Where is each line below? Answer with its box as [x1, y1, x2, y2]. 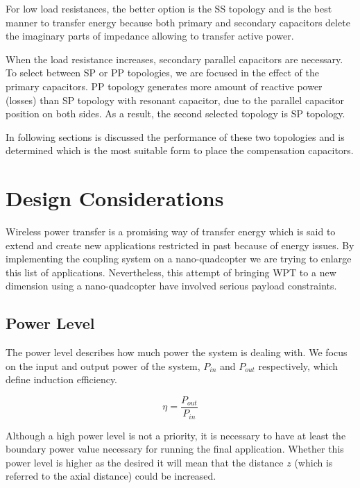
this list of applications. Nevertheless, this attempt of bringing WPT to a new [6, 264, 336, 279]
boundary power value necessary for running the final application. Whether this [6, 441, 344, 456]
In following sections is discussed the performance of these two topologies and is [6, 129, 345, 144]
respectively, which [258, 358, 338, 373]
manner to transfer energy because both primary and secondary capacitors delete [6, 15, 350, 29]
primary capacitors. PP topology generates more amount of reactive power [6, 78, 323, 93]
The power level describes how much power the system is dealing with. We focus [6, 345, 348, 360]
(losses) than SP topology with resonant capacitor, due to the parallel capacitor [6, 92, 344, 107]
